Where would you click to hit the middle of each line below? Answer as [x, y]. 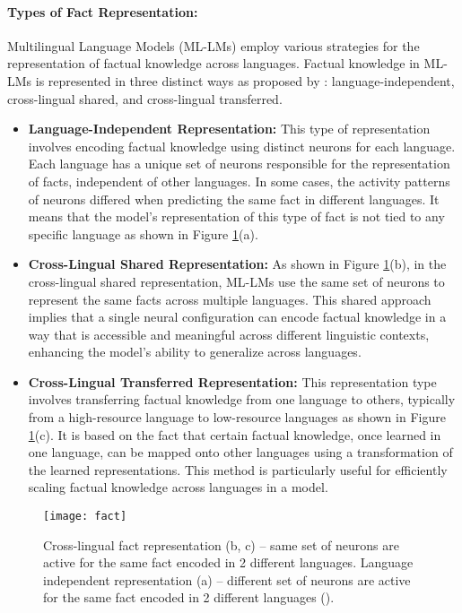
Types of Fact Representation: [103, 11]
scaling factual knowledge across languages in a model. [178, 487]
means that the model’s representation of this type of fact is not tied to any [236, 216]
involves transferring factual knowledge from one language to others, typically [242, 399]
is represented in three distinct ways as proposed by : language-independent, [245, 80]
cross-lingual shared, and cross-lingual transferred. [145, 98]
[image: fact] [85, 517]
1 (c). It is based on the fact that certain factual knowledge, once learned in [235, 434]
